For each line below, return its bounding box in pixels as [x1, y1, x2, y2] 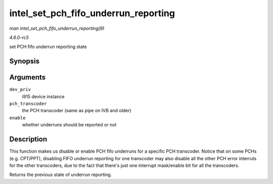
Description [9, 135, 48, 144]
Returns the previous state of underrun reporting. [9, 172, 112, 178]
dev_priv [9, 86, 31, 93]
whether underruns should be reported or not [22, 122, 117, 128]
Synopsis [9, 57, 40, 66]
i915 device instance [22, 94, 65, 100]
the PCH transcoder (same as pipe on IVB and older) [22, 108, 131, 114]
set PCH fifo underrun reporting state [9, 43, 87, 50]
